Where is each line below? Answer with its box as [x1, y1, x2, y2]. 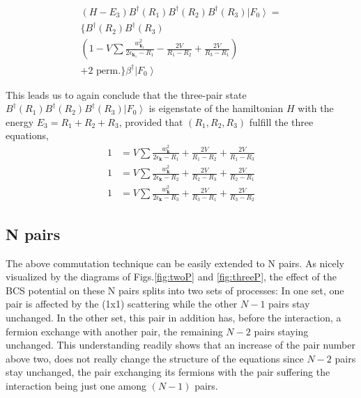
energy [6, 114, 34, 129]
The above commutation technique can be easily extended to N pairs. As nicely [6, 255, 344, 270]
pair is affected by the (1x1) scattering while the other [6, 296, 238, 311]
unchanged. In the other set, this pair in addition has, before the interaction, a [6, 310, 341, 324]
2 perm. [88, 65, 121, 76]
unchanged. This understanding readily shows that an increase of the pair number [6, 337, 355, 352]
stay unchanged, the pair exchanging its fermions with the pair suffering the [6, 365, 330, 379]
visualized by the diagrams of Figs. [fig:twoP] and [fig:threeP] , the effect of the [6, 269, 337, 284]
